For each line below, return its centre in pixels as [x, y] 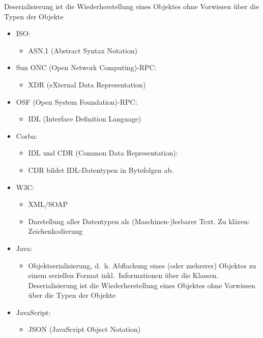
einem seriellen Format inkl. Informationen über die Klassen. [123, 275]
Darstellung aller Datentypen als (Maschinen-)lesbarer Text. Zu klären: [139, 221]
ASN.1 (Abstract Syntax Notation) [83, 50]
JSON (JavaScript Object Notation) [84, 329]
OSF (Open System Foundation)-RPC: [77, 101]
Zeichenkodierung [55, 231]
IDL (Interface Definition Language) [85, 119]
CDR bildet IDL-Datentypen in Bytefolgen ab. [101, 170]
